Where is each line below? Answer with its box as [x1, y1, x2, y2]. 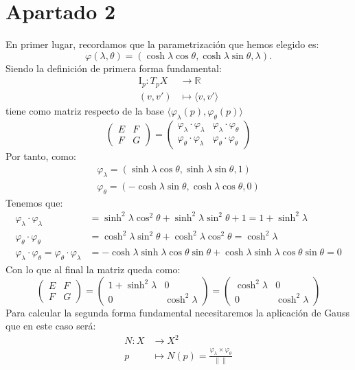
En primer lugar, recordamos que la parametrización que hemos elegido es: [5, 37, 319, 51]
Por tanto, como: [5, 148, 76, 163]
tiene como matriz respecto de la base [5, 103, 164, 117]
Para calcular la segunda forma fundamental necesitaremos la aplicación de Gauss [5, 305, 350, 319]
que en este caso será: [5, 319, 96, 333]
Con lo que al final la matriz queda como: [5, 262, 181, 276]
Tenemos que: [5, 195, 63, 209]
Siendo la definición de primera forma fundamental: [5, 60, 222, 75]
